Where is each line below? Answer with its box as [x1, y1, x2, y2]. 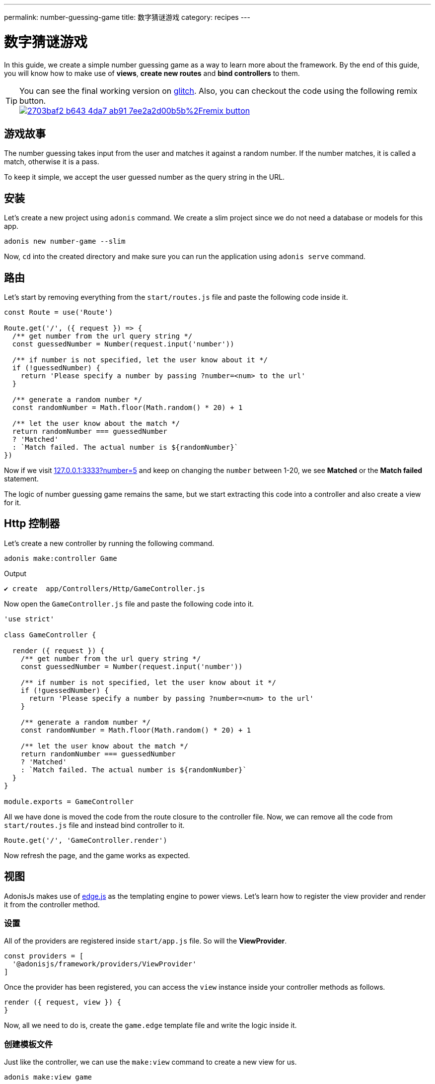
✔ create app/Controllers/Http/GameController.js [4, 584, 205, 593]
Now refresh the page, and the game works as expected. [4, 851, 190, 860]
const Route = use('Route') [4, 308, 113, 317]
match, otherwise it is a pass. [4, 157, 99, 166]
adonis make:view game [4, 1073, 92, 1082]
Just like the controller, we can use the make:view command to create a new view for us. [4, 1058, 297, 1067]
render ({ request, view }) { [4, 998, 122, 1007]
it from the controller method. [4, 900, 100, 909]
